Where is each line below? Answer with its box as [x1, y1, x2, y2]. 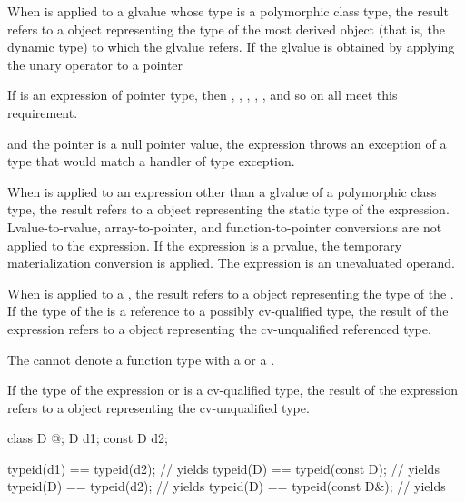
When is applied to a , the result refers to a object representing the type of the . [7, 283, 454, 302]
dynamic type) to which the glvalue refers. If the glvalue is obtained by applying [7, 37, 455, 56]
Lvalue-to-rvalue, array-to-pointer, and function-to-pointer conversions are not [7, 217, 442, 236]
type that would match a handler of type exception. [7, 152, 295, 171]
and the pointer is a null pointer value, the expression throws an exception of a [7, 133, 447, 153]
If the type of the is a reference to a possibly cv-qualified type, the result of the [7, 301, 449, 320]
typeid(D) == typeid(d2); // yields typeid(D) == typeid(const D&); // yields [7, 477, 446, 496]
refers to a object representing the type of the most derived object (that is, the [7, 19, 445, 38]
